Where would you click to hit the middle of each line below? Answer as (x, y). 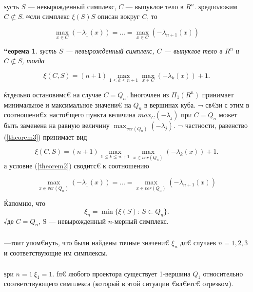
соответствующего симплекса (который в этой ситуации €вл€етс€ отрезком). (119, 283)
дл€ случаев (198, 242)
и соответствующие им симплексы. (56, 252)
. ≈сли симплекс (46, 16)
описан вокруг (118, 16)
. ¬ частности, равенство (210, 125)
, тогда (33, 60)
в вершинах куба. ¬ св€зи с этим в (197, 104)
